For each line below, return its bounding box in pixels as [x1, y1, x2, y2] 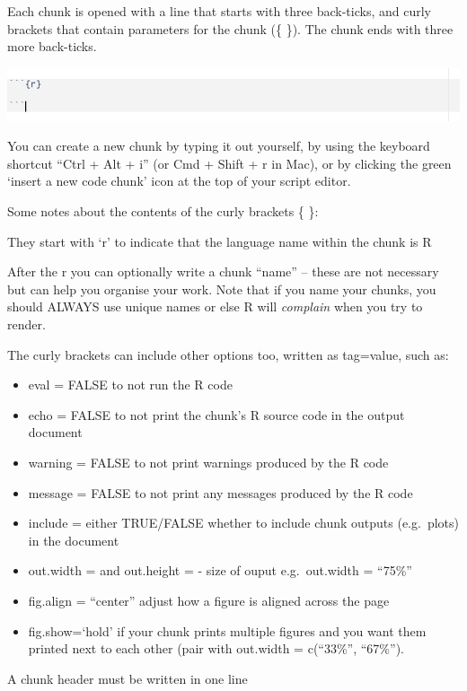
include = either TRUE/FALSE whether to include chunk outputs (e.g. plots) [28, 513, 459, 532]
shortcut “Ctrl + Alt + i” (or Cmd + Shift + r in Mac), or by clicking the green [7, 153, 452, 172]
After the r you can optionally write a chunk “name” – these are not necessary [7, 262, 439, 281]
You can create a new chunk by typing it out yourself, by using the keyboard [7, 136, 430, 155]
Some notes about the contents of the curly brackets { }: [7, 202, 319, 221]
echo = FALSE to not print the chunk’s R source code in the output [28, 405, 405, 424]
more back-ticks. [7, 37, 97, 56]
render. [7, 315, 46, 333]
